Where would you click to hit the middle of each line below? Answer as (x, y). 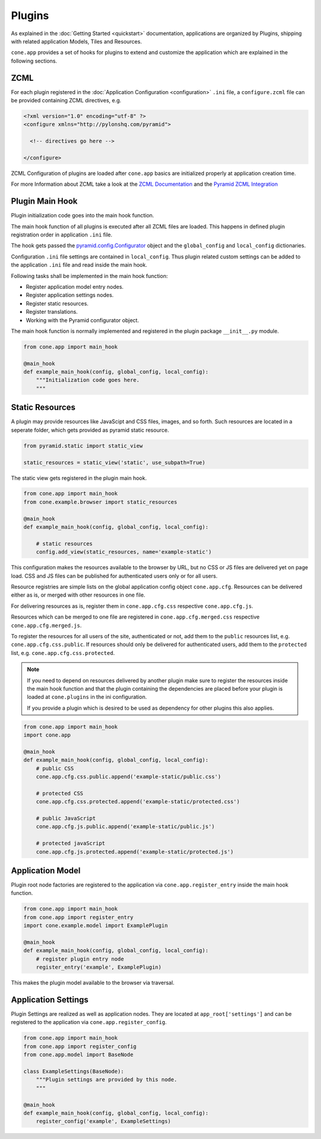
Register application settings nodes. (70, 295)
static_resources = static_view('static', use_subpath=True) (114, 462)
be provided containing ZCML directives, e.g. (66, 101)
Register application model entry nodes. (75, 286)
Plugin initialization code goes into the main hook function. (83, 216)
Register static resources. (57, 303)
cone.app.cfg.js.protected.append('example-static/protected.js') (135, 852)
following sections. (34, 61)
